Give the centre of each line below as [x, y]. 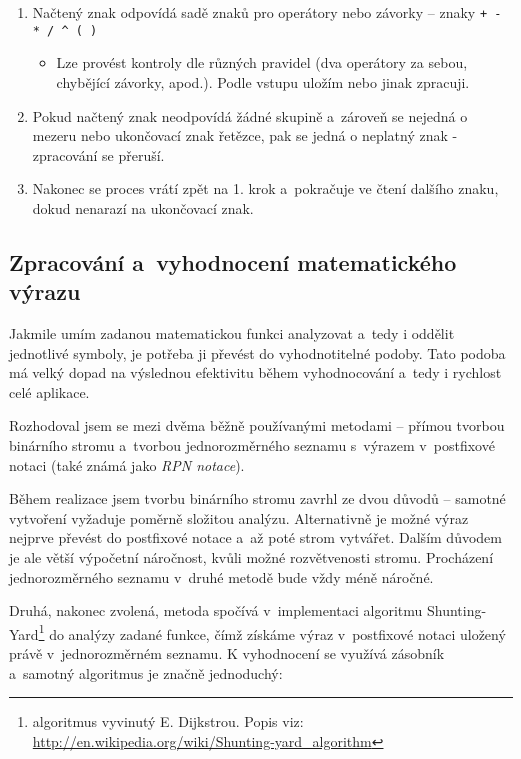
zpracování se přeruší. [98, 154]
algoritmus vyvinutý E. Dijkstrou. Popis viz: [168, 721]
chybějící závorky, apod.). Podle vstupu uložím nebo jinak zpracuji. [263, 81]
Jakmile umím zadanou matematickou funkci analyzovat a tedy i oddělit [232, 333]
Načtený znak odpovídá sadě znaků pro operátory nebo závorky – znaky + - [267, 12]
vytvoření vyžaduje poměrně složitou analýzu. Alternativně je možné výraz [239, 517]
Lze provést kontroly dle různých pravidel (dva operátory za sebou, [262, 62]
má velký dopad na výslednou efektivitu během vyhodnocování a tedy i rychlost [255, 372]
